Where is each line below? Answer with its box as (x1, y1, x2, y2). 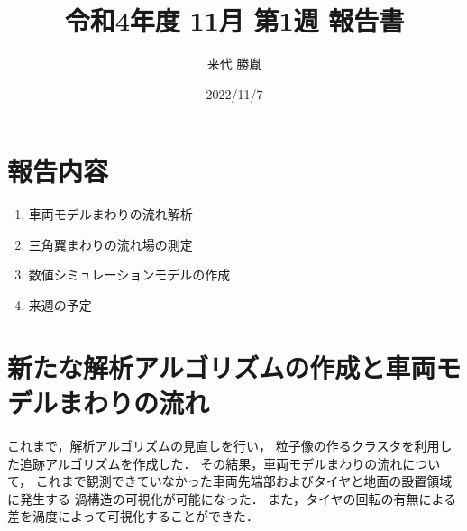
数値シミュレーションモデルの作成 (28, 265, 231, 284)
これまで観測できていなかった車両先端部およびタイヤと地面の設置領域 (35, 471, 453, 490)
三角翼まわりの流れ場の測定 (28, 234, 193, 253)
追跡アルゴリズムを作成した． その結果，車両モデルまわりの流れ (19, 453, 403, 472)
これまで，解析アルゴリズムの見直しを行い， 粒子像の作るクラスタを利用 (7, 435, 440, 454)
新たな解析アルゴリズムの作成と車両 (7, 348, 436, 385)
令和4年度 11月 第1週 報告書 (64, 2, 405, 39)
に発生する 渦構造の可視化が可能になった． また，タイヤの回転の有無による (7, 489, 457, 508)
